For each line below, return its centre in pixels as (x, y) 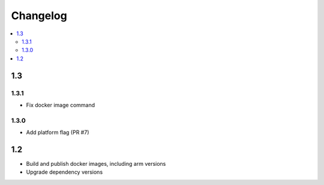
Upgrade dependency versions (64, 172)
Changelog (39, 16)
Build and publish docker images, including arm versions (96, 163)
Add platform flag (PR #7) (58, 132)
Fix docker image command (61, 105)
